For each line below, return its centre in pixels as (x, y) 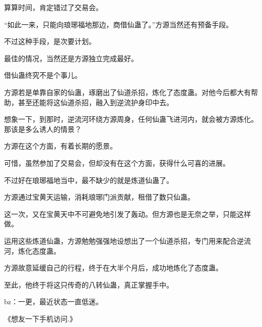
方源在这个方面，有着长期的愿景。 (60, 146)
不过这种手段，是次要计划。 (50, 41)
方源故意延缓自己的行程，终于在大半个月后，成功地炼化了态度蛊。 (113, 268)
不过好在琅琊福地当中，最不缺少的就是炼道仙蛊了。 (89, 180)
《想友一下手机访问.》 (40, 318)
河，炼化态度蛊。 (32, 250)
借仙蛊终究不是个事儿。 (43, 75)
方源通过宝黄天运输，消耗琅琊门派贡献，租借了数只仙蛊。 (99, 197)
